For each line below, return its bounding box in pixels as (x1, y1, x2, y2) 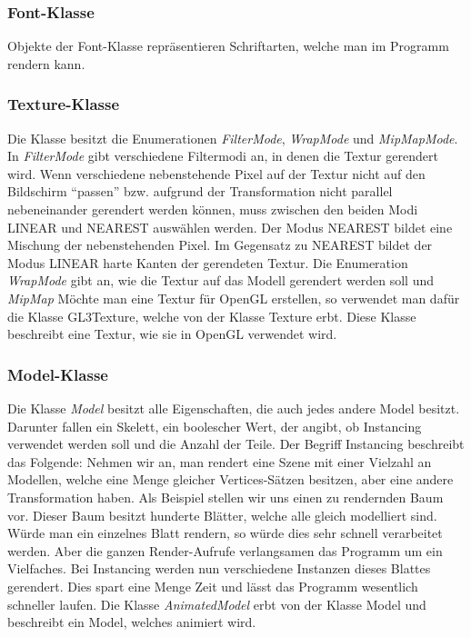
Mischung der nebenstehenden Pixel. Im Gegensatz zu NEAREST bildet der (7, 235, 433, 254)
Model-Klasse (7, 363, 108, 385)
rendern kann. (7, 54, 85, 73)
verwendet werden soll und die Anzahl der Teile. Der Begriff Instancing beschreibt (7, 434, 465, 453)
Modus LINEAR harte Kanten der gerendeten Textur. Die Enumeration (7, 253, 408, 272)
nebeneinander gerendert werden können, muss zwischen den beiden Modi (7, 200, 418, 218)
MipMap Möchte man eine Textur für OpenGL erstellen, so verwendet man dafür (7, 288, 460, 307)
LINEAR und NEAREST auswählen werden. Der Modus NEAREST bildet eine (7, 217, 453, 236)
